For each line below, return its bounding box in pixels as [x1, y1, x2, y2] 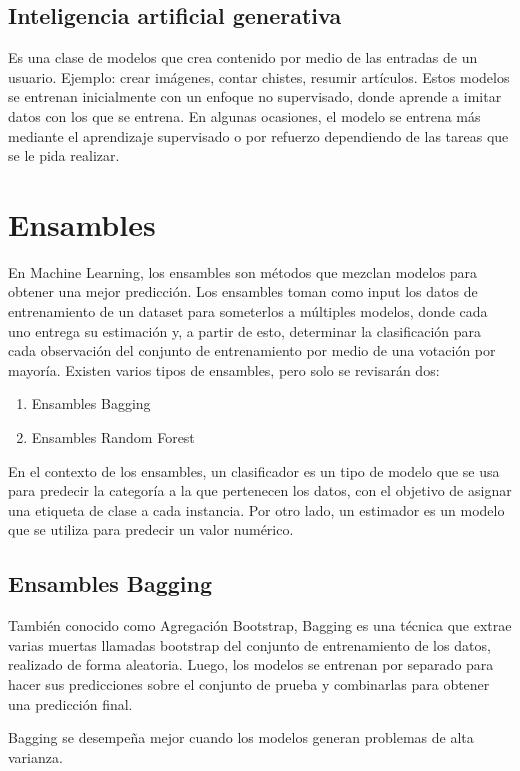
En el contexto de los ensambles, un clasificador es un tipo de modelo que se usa [8, 460, 500, 481]
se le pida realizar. [8, 145, 120, 166]
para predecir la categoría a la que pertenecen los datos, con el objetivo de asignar [8, 480, 512, 501]
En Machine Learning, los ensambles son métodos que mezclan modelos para [8, 261, 478, 282]
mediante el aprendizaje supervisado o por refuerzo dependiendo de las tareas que [8, 125, 509, 146]
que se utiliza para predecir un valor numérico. [8, 519, 294, 540]
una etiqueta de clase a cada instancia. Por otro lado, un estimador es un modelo [8, 499, 505, 520]
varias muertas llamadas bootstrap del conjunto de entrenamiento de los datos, [8, 634, 491, 655]
